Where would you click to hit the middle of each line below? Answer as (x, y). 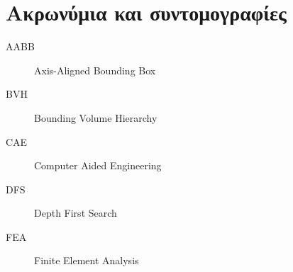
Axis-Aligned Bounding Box (95, 70)
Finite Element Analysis (87, 260)
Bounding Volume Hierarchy (96, 117)
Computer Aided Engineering (98, 165)
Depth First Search (76, 213)
